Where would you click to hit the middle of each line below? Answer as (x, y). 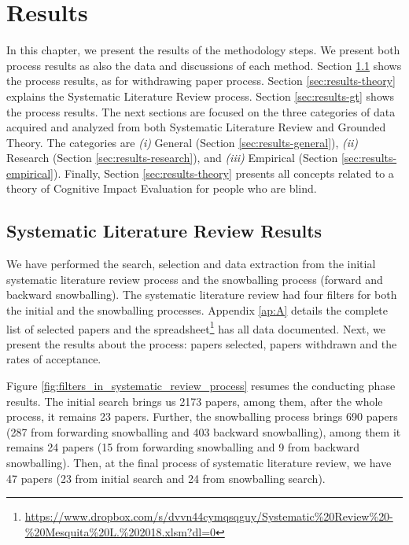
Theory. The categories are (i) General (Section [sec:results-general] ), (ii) (182, 142)
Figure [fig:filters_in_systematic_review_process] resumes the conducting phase (201, 386)
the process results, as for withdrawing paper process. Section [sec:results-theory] (201, 81)
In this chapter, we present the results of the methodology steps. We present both (203, 50)
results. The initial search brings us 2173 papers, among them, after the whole (195, 401)
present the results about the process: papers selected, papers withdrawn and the (202, 343)
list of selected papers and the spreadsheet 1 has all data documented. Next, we (196, 327)
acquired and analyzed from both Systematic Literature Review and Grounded (196, 127)
